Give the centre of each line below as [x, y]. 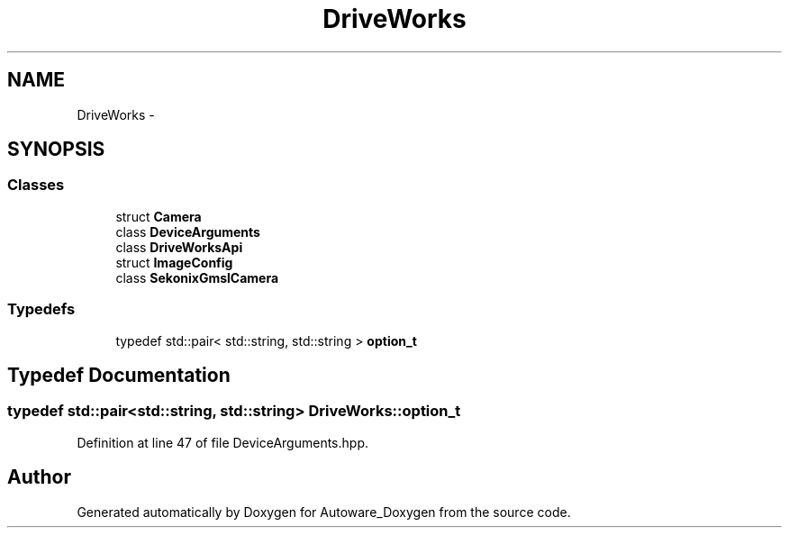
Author [39, 477]
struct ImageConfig [174, 262]
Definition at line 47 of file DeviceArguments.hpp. [222, 442]
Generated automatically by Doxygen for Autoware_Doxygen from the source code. [324, 512]
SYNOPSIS [56, 150]
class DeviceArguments [188, 231]
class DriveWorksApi [179, 247]
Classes [36, 185]
